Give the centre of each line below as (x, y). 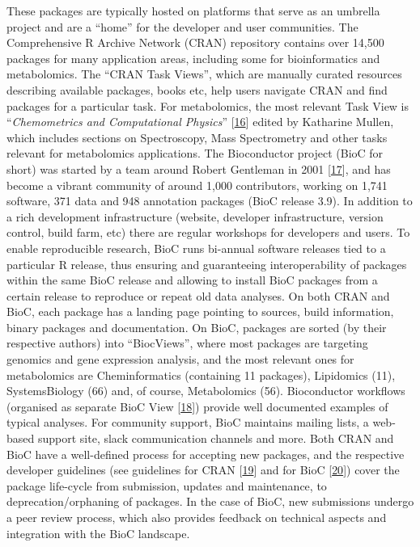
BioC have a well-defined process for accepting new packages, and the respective (206, 454)
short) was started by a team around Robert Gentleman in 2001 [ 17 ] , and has (199, 168)
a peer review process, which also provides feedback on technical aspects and (197, 517)
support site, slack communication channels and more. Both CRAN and (216, 438)
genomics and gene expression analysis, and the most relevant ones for (180, 359)
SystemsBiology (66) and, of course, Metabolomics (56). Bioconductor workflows (206, 391)
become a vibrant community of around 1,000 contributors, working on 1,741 (197, 185)
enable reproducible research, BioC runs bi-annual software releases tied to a (196, 248)
